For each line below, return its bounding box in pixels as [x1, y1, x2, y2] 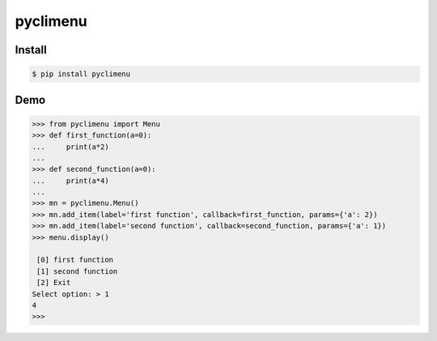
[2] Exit [36, 278, 71, 288]
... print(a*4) [32, 176, 109, 185]
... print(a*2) [32, 142, 109, 151]
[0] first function [36, 255, 113, 265]
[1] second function [36, 266, 118, 275]
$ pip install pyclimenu [32, 70, 131, 79]
